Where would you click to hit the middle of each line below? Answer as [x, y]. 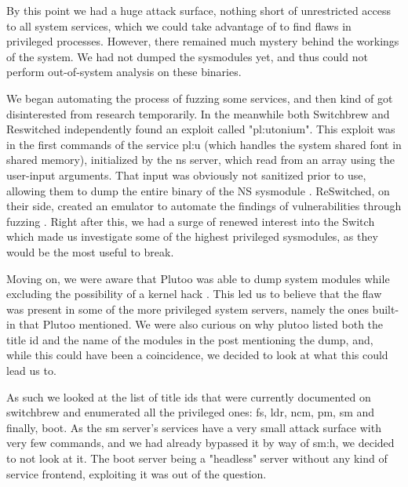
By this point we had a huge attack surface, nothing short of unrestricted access [199, 10]
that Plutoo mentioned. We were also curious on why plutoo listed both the [201, 324]
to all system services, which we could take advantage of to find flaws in [179, 25]
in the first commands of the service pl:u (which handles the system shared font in [204, 144]
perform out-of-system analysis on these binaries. [124, 72]
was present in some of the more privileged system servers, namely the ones [188, 309]
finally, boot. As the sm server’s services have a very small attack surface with [194, 427]
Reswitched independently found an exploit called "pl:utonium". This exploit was [201, 129]
